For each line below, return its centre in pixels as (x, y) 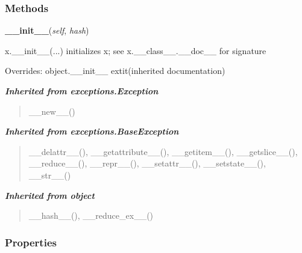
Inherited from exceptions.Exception (82, 91)
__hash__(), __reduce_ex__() (91, 215)
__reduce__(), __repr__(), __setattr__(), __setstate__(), (147, 163)
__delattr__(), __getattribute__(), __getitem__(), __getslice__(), (163, 151)
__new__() (52, 111)
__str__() (50, 175)
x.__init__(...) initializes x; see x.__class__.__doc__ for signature (136, 50)
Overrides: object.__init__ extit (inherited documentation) (115, 71)
